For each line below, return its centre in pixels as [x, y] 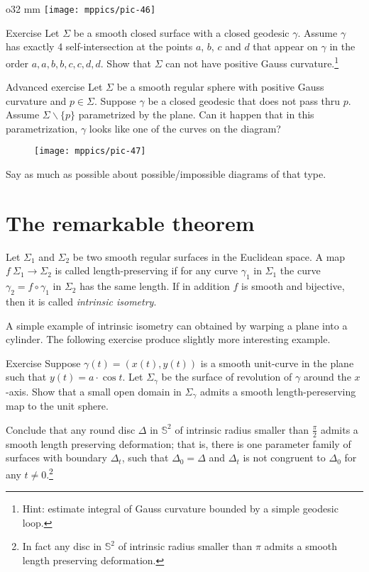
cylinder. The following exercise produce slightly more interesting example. [168, 339]
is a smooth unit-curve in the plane [277, 363]
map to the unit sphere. [57, 406]
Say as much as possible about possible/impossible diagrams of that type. [166, 174]
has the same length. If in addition [155, 286]
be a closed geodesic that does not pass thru [244, 100]
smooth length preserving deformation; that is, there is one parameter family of [178, 443]
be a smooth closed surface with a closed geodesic [181, 32]
